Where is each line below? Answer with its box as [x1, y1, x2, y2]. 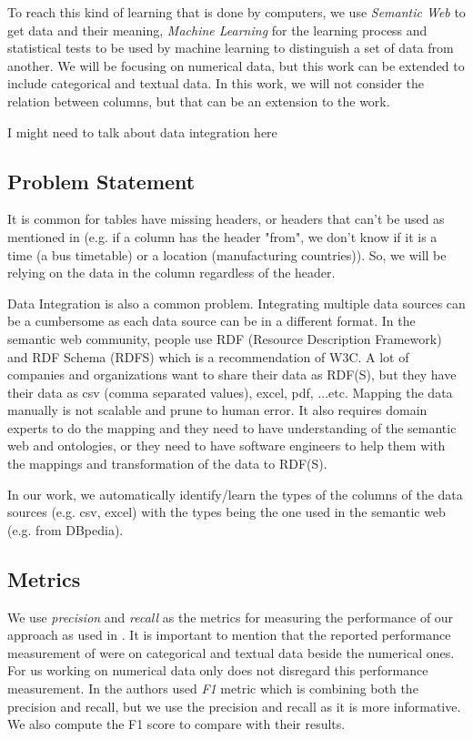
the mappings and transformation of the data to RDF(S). [7, 454, 327, 473]
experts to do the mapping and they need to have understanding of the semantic [7, 418, 457, 437]
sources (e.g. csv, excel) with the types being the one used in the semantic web [7, 502, 446, 521]
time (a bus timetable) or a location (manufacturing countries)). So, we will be [7, 245, 447, 264]
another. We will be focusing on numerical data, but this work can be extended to [7, 56, 465, 75]
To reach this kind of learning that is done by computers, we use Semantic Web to [7, 3, 466, 21]
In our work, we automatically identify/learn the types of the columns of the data [7, 484, 463, 503]
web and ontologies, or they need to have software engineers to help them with [7, 436, 446, 455]
